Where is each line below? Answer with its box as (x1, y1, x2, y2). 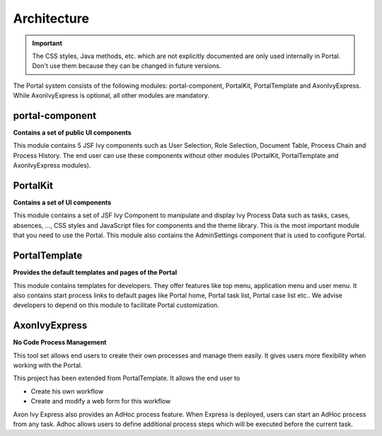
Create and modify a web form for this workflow (30, 397, 171, 406)
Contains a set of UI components (13, 198, 112, 207)
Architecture (13, 11, 90, 26)
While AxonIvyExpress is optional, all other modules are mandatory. (13, 91, 210, 100)
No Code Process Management (13, 338, 107, 347)
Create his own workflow (30, 386, 104, 396)
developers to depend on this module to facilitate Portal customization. (13, 301, 219, 309)
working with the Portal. (13, 361, 83, 369)
